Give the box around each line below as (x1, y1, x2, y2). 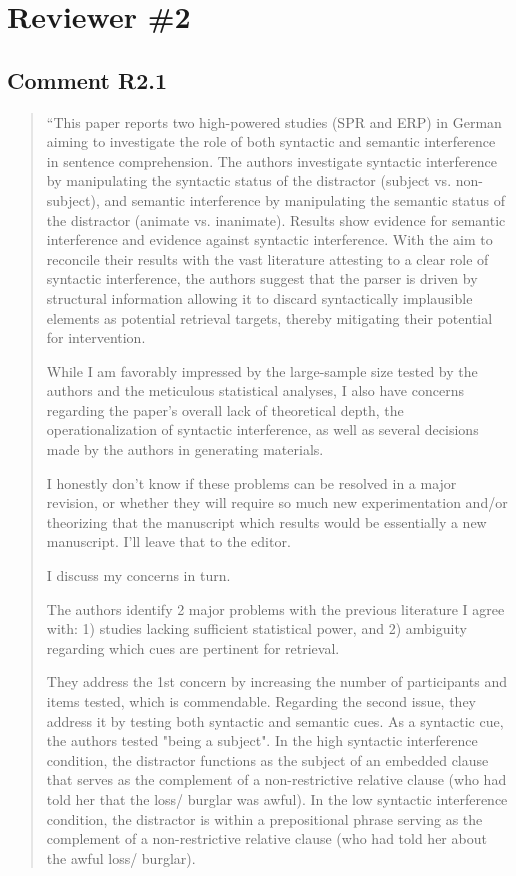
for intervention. (46, 327, 146, 348)
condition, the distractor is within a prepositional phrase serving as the (46, 808, 483, 829)
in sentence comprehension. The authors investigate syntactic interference (46, 150, 497, 171)
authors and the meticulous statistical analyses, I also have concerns (46, 380, 464, 401)
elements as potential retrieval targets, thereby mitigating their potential (46, 307, 493, 328)
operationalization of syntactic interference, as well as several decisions (46, 419, 479, 440)
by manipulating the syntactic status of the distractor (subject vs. (46, 170, 452, 191)
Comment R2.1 (7, 64, 167, 95)
